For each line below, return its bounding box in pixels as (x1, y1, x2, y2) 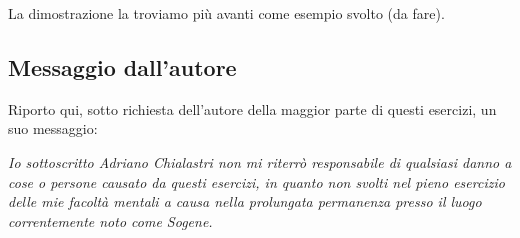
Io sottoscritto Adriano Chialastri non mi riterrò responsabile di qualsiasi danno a (8, 151, 512, 172)
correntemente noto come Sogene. (8, 210, 213, 231)
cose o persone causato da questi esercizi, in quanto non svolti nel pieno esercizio (8, 171, 505, 192)
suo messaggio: (8, 118, 98, 139)
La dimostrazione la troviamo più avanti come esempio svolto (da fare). (8, 3, 445, 23)
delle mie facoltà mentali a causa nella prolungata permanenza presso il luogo (8, 191, 482, 212)
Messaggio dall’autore (8, 51, 237, 82)
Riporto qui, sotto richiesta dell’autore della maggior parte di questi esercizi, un (8, 98, 497, 119)
